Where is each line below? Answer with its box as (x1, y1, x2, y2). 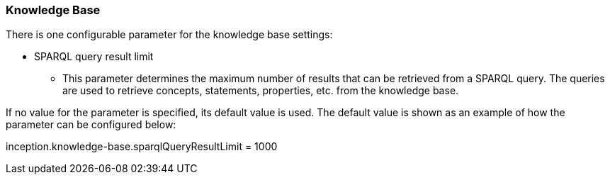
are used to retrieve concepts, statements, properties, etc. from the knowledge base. (62, 84, 459, 97)
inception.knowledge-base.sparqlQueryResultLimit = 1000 (6, 140, 278, 153)
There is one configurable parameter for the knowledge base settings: (6, 28, 333, 41)
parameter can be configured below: (6, 118, 176, 131)
